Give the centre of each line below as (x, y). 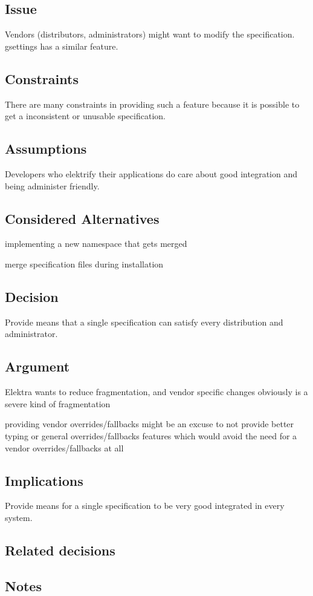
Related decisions (60, 550)
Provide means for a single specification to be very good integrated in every (145, 506)
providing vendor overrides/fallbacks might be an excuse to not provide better (150, 424)
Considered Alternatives (82, 218)
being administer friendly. (52, 185)
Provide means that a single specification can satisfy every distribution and (144, 322)
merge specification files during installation (84, 264)
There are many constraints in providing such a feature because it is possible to (152, 104)
